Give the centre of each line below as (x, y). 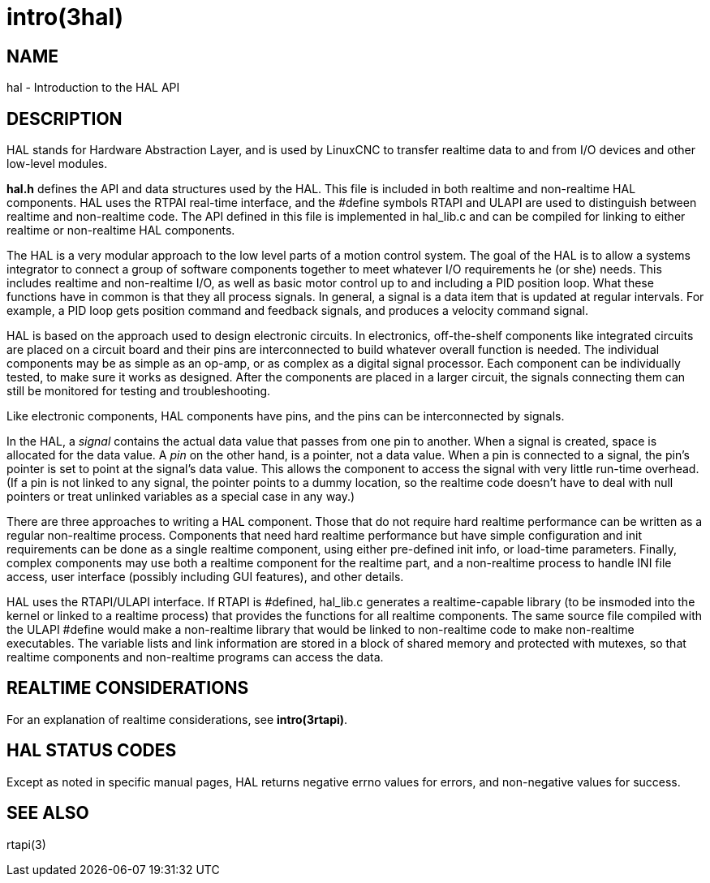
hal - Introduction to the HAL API (93, 88)
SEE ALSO (48, 813)
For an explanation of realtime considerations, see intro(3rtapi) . (177, 719)
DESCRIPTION (65, 118)
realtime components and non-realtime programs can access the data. (195, 657)
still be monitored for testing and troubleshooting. (139, 391)
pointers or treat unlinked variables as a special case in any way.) (181, 497)
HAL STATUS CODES (92, 751)
